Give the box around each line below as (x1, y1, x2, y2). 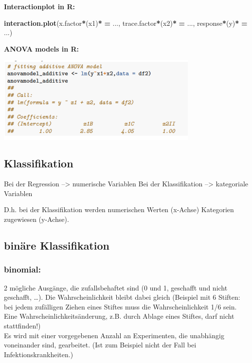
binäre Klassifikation (4, 238, 109, 253)
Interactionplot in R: (4, 1, 75, 11)
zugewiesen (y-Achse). (4, 214, 69, 224)
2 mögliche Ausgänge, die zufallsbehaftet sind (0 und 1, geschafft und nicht (4, 282, 228, 292)
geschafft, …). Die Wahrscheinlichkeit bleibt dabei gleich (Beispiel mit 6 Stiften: (4, 292, 240, 302)
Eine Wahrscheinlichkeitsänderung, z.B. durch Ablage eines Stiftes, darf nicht (4, 311, 234, 321)
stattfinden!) (4, 321, 41, 331)
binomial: (4, 263, 41, 275)
